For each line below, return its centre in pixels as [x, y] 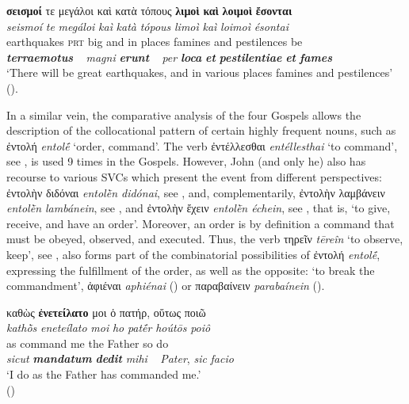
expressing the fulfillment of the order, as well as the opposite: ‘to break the [191, 270]
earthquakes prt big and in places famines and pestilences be [155, 42]
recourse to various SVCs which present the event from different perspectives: [194, 176]
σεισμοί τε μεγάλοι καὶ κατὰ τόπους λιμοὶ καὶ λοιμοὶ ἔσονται [149, 10]
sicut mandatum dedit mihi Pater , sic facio [120, 358]
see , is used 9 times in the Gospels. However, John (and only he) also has [186, 161]
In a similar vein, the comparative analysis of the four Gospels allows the [184, 114]
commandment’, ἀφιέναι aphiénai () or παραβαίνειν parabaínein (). [166, 286]
